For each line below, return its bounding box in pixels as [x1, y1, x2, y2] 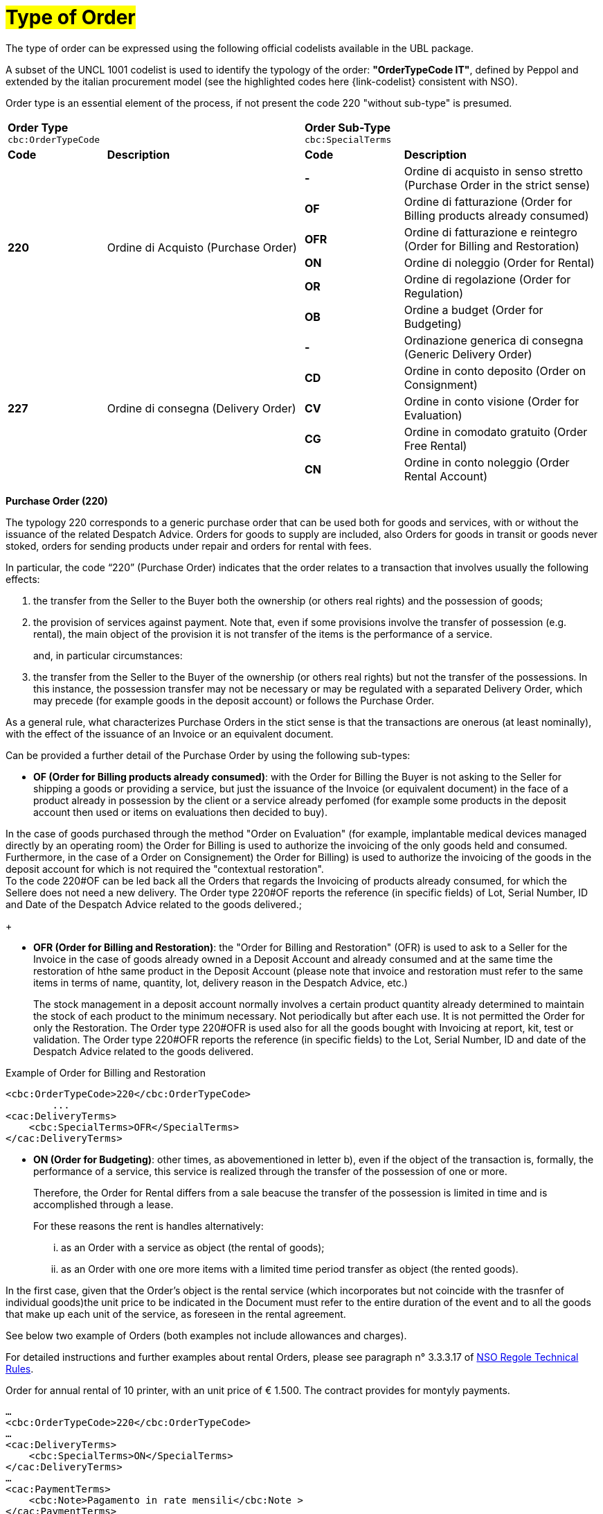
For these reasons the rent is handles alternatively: [33, 1219, 264, 1232]
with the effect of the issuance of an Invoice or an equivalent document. [6, 727, 334, 740]
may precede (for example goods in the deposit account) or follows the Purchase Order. [33, 694, 434, 706]
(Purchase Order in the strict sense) [404, 177, 591, 192]
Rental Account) [404, 469, 488, 483]
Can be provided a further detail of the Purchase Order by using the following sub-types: [6, 749, 411, 761]
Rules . [6, 1362, 34, 1375]
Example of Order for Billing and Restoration [6, 1066, 206, 1079]
